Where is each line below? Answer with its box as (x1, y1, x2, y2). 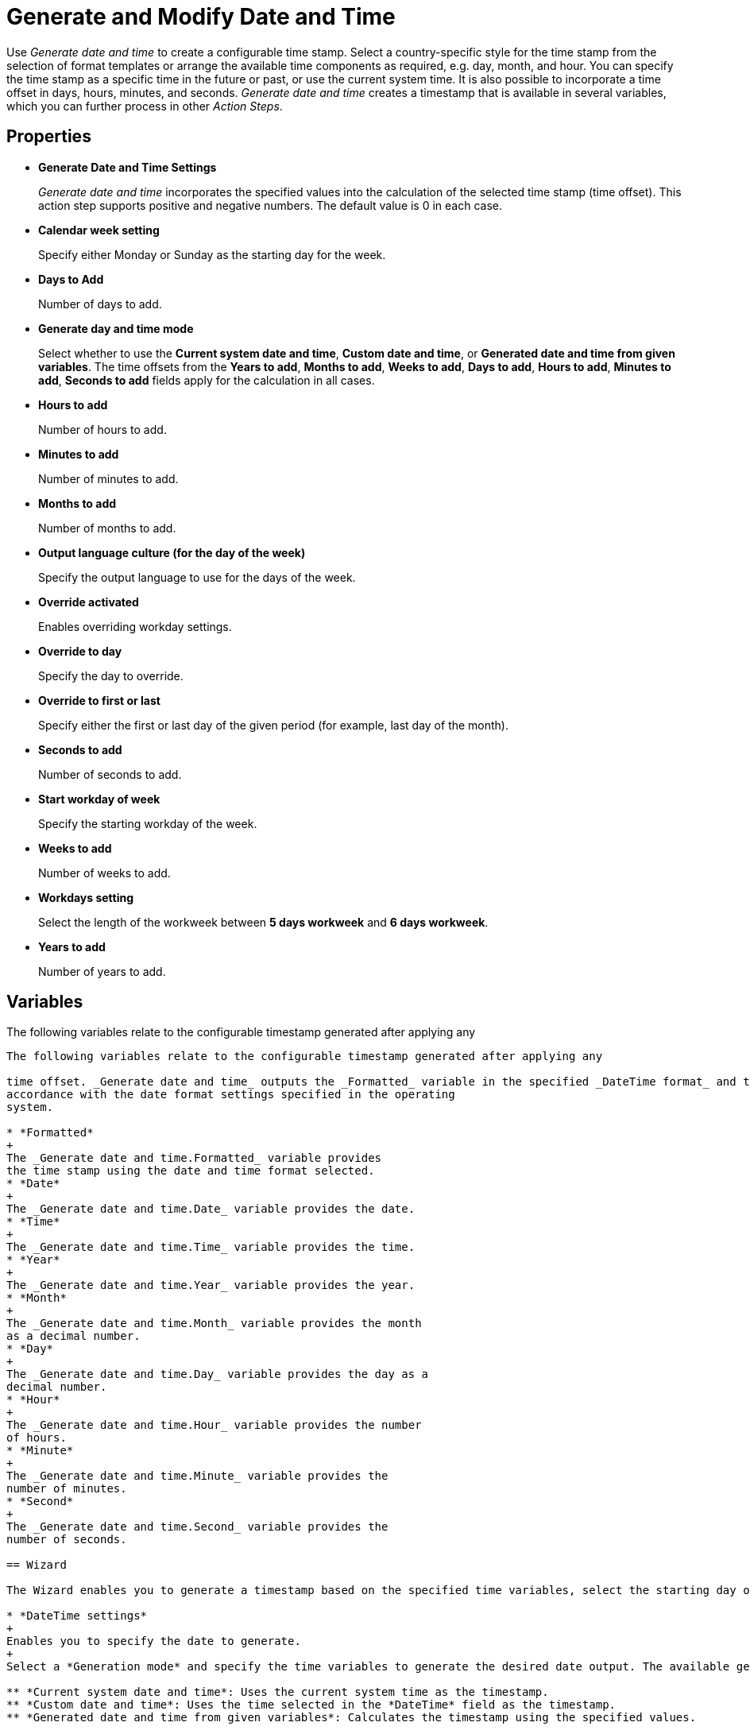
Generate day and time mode (38, 321, 194, 335)
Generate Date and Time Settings (38, 160, 217, 174)
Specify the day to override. (38, 668, 184, 683)
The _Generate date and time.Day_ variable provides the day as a (6, 1368, 429, 1381)
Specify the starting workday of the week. (38, 816, 257, 830)
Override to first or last (38, 693, 160, 707)
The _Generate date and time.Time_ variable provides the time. (6, 1240, 416, 1254)
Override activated (38, 594, 139, 609)
